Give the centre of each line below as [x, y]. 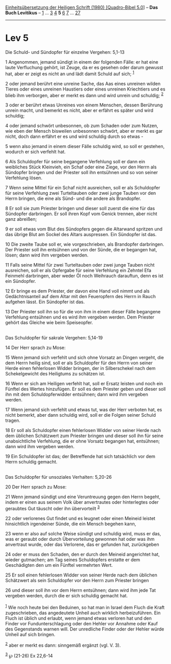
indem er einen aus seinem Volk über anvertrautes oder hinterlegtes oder [82, 502]
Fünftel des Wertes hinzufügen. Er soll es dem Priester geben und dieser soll [85, 389]
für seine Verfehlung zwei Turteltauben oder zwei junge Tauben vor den [81, 193]
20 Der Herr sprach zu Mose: [36, 487]
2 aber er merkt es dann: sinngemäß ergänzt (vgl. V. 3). [63, 645]
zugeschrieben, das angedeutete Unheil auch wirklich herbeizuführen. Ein [83, 613]
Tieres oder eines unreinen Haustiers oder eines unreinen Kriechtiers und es [85, 89]
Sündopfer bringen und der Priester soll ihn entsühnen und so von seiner [82, 172]
